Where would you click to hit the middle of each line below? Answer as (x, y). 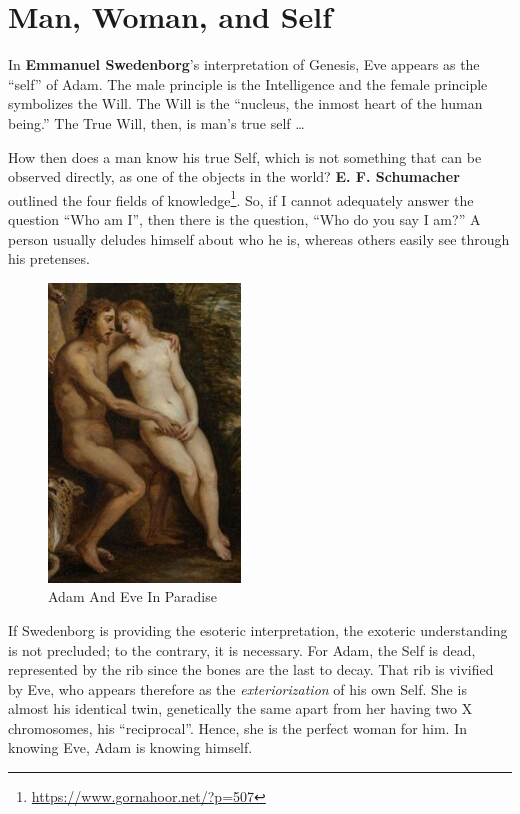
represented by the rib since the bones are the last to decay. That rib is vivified (251, 669)
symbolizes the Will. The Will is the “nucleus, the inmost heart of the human (245, 103)
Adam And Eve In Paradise (132, 596)
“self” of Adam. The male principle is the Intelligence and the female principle (248, 83)
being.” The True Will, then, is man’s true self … (156, 122)
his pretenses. (49, 258)
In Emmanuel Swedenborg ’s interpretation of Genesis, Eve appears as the (244, 64)
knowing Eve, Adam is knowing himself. (130, 747)
